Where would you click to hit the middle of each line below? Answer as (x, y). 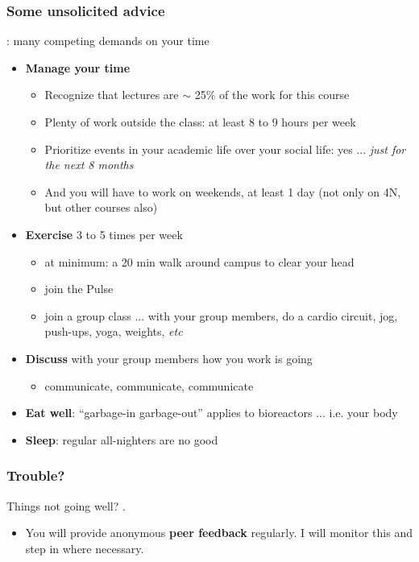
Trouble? (36, 475)
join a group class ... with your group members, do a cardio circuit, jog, (221, 315)
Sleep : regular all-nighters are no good (122, 439)
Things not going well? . (66, 505)
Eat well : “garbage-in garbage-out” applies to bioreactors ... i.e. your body (212, 413)
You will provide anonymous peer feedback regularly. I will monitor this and (219, 533)
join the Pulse (79, 289)
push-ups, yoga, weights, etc (114, 331)
